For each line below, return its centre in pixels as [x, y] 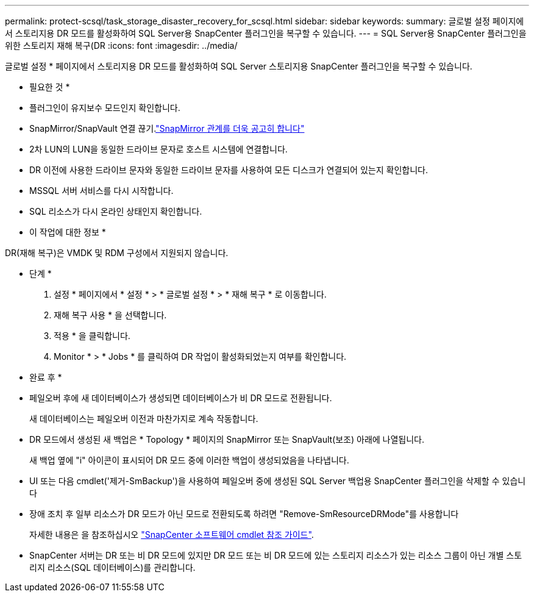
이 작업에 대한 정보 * [68, 232]
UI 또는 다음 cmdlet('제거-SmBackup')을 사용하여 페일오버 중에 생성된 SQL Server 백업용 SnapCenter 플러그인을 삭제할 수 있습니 [278, 481]
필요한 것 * [50, 87]
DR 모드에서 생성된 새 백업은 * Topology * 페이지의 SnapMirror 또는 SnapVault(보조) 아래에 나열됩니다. [227, 439]
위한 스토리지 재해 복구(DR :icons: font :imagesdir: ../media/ [121, 45]
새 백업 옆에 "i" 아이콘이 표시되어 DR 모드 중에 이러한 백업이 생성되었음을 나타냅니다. [189, 460]
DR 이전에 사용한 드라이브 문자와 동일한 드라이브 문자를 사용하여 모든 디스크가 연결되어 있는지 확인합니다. [229, 170]
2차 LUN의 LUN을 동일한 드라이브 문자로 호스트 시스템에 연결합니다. [158, 149]
